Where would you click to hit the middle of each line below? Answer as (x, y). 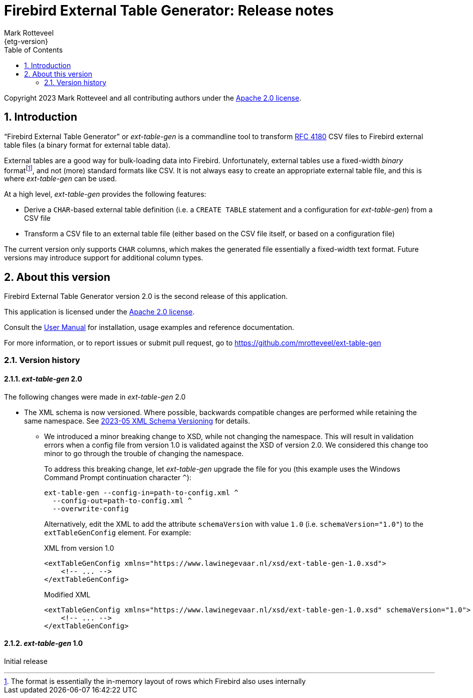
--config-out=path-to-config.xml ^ (122, 500)
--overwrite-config (90, 508)
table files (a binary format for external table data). (87, 145)
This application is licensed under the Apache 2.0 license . (99, 312)
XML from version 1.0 (79, 548)
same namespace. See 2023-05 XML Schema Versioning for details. (137, 421)
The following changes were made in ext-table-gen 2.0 (95, 397)
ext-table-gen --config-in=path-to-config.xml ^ (141, 492)
